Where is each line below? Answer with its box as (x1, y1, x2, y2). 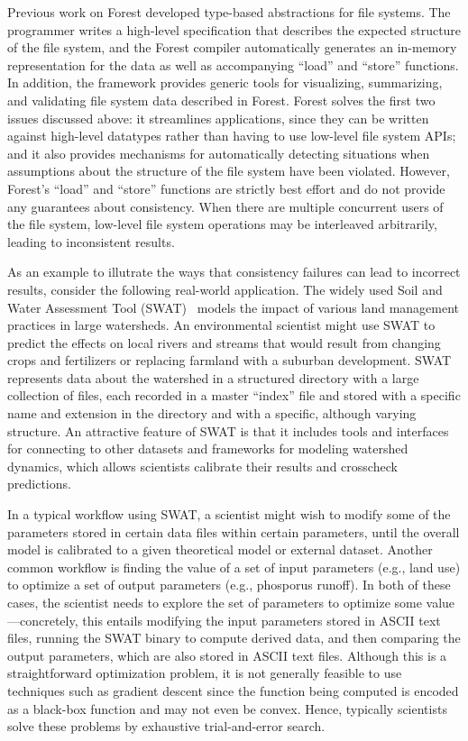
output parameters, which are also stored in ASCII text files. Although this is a (7, 645, 447, 664)
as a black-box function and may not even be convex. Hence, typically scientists (7, 699, 447, 718)
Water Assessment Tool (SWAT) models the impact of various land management (7, 297, 460, 316)
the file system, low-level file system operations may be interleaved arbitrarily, (7, 215, 437, 233)
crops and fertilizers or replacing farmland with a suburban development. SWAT (7, 351, 452, 370)
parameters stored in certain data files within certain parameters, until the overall (7, 522, 460, 541)
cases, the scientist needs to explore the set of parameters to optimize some (7, 593, 422, 611)
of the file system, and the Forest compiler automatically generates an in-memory (7, 38, 457, 57)
